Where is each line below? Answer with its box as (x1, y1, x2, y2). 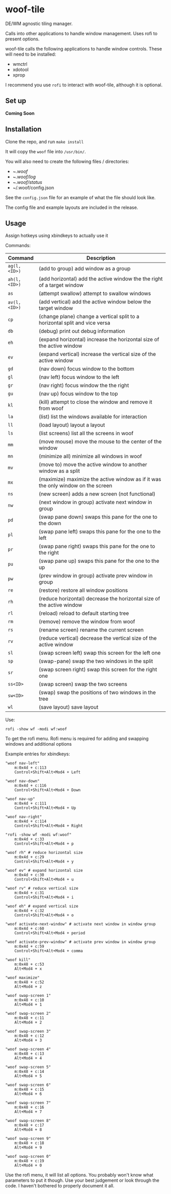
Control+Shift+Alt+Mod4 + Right (14, 823, 83, 828)
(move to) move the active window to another (39, 461, 148, 468)
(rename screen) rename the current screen (39, 627, 144, 634)
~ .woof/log (12, 174, 36, 180)
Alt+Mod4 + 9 (14, 1145, 42, 1150)
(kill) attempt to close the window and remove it (39, 398, 153, 405)
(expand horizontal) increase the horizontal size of (39, 336, 159, 343)
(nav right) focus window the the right (39, 382, 129, 389)
